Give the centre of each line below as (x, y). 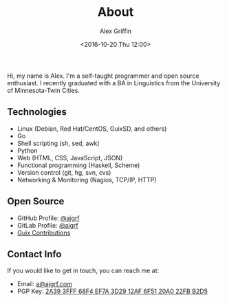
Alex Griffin (116, 31)
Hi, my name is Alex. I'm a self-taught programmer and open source (103, 76)
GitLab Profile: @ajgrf (48, 225)
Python (27, 150)
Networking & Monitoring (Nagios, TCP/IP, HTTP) (87, 180)
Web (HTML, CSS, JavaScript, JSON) (70, 158)
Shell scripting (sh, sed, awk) (58, 143)
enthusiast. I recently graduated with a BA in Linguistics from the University (114, 83)
